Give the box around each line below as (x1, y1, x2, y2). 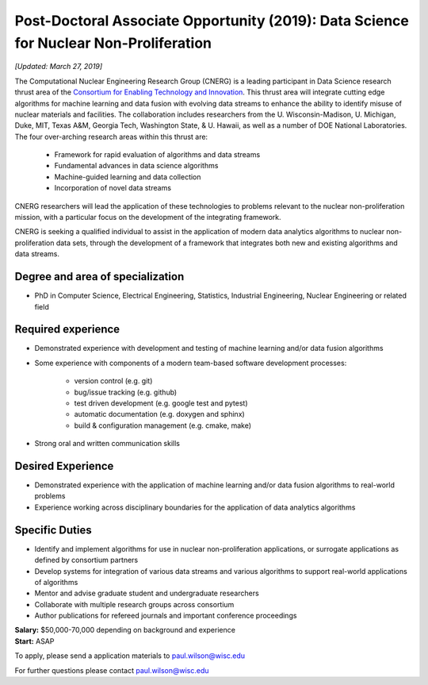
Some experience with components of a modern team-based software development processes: (34, 358, 347, 368)
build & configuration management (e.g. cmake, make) (74, 421, 252, 430)
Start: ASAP (14, 636, 55, 646)
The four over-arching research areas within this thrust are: (14, 132, 208, 141)
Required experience (14, 322, 120, 337)
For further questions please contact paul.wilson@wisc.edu (14, 665, 209, 675)
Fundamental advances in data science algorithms (54, 161, 219, 171)
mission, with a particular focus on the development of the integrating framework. (14, 213, 281, 222)
